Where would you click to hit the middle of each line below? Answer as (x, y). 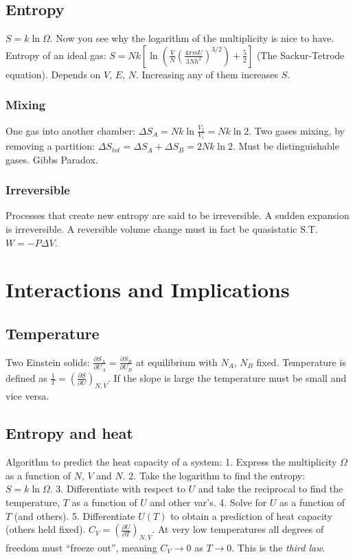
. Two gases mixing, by (297, 130)
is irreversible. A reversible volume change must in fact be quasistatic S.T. (162, 229)
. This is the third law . (278, 547)
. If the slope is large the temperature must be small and (227, 377)
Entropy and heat (69, 433)
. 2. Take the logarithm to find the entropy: (214, 475)
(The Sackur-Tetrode (300, 55)
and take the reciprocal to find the (271, 489)
